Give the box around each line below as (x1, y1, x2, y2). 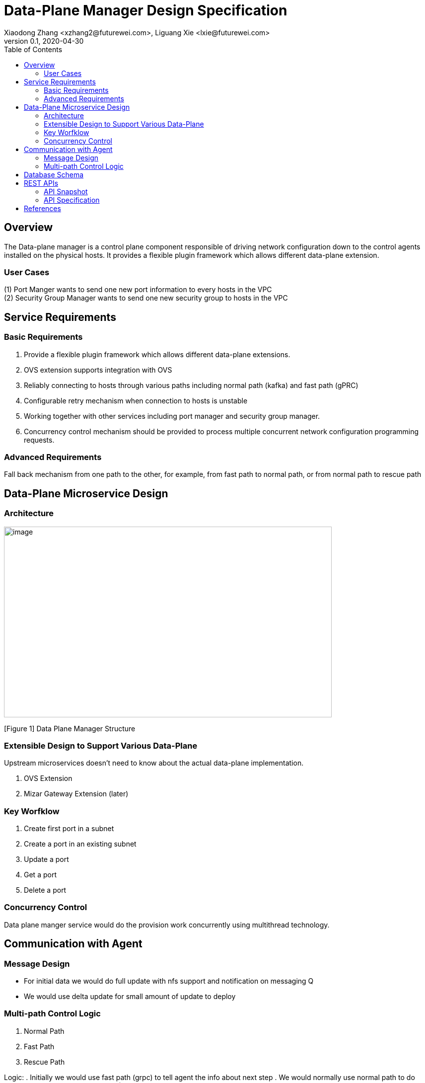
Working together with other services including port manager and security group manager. (24, 411, 320, 420)
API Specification (44, 195, 100, 204)
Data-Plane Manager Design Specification (4, 2, 287, 19)
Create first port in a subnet (24, 824, 114, 833)
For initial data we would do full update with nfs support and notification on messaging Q (24, 977, 314, 985)
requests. (24, 435, 55, 444)
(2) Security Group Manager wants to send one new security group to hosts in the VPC (4, 294, 288, 303)
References (24, 204, 61, 213)
